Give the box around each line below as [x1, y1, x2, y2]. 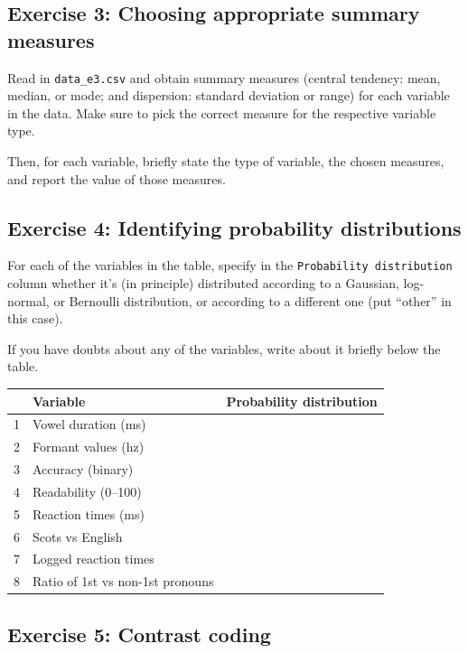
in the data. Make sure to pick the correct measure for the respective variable [7, 103, 436, 122]
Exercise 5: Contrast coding [7, 620, 271, 648]
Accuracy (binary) [33, 460, 134, 479]
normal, [7, 291, 50, 310]
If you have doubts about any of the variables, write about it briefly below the [7, 339, 441, 358]
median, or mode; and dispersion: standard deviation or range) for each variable [7, 86, 450, 105]
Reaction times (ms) [33, 504, 145, 523]
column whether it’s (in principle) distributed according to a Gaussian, [7, 274, 399, 293]
